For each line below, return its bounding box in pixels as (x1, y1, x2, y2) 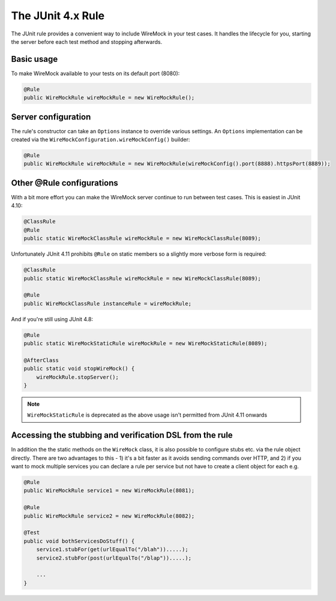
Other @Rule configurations (11, 178, 118, 188)
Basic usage (11, 54, 58, 64)
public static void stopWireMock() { (23, 365, 135, 372)
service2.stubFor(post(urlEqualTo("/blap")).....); (36, 554, 192, 561)
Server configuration (11, 112, 91, 122)
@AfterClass (23, 357, 59, 363)
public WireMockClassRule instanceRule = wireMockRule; (23, 300, 192, 307)
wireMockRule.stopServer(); (36, 373, 119, 381)
